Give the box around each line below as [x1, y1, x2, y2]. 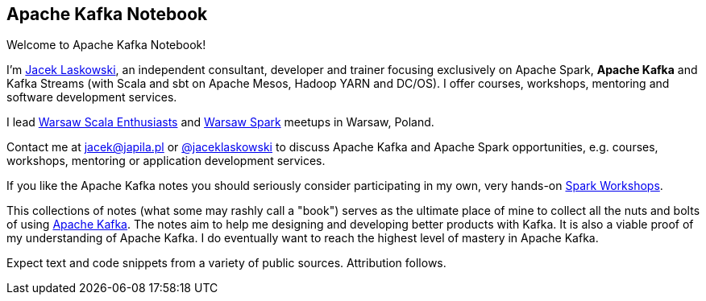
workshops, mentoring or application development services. [6, 154, 326, 168]
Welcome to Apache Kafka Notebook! [6, 38, 206, 52]
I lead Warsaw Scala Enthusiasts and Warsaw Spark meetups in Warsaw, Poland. [6, 115, 434, 130]
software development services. [6, 90, 177, 105]
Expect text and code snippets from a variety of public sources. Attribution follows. [6, 256, 446, 270]
